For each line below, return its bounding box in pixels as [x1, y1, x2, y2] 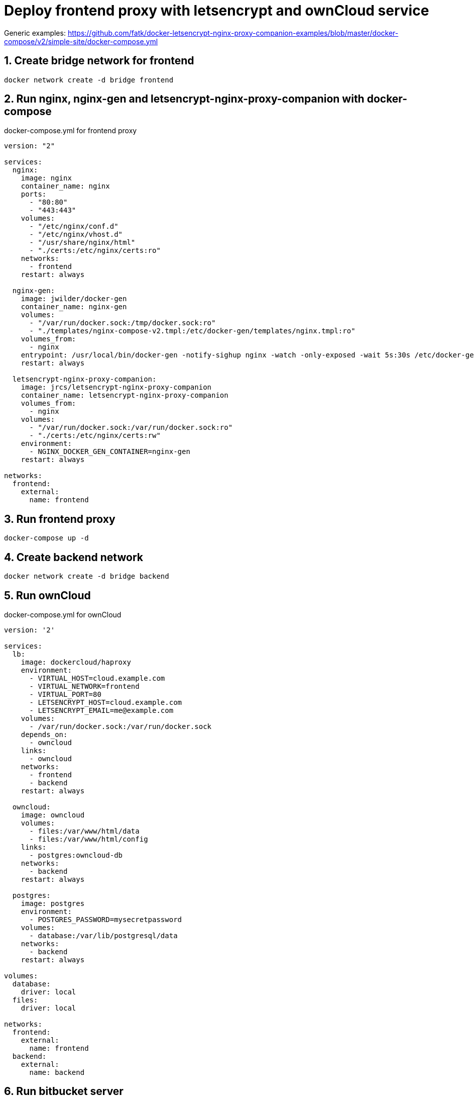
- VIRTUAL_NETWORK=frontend [29, 682, 140, 690]
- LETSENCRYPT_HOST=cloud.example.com [29, 698, 182, 706]
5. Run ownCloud [4, 589, 91, 602]
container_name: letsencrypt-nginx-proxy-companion [21, 391, 228, 400]
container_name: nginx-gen [21, 303, 127, 311]
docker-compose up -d [4, 534, 89, 542]
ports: [21, 190, 47, 199]
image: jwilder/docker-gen [21, 295, 127, 303]
